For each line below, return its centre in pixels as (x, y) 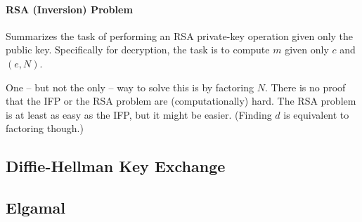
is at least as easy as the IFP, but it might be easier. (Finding (139, 114)
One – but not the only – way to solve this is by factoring (130, 87)
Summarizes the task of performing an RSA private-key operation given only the (180, 35)
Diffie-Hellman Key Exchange (116, 166)
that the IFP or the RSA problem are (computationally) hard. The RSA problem (181, 101)
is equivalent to (316, 114)
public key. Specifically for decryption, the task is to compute (138, 50)
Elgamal (35, 208)
